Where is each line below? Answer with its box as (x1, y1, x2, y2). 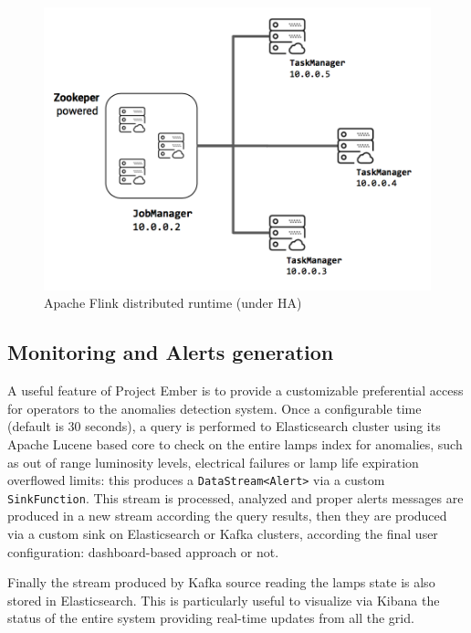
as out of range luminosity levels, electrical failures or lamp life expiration (7, 452, 419, 471)
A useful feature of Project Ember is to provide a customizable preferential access (7, 381, 464, 400)
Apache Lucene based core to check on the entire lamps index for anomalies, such (7, 434, 463, 453)
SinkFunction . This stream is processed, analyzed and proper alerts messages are (7, 488, 464, 507)
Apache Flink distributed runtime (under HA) (44, 293, 302, 312)
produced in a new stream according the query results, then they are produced (7, 506, 447, 525)
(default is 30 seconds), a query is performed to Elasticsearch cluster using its (7, 417, 441, 436)
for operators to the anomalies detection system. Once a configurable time (7, 398, 422, 417)
